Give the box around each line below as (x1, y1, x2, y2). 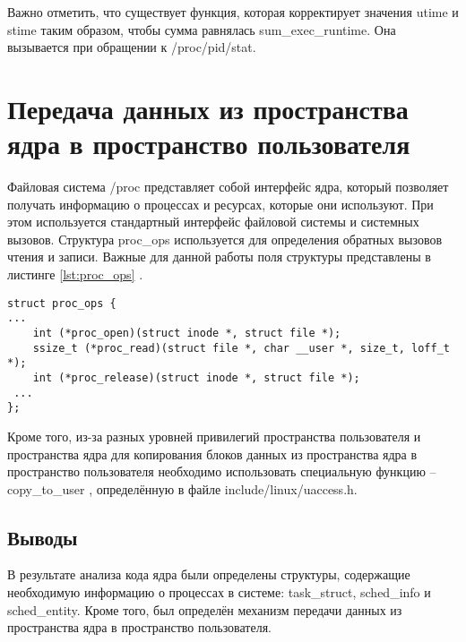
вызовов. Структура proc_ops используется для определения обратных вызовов (7, 229, 443, 248)
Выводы (7, 523, 78, 551)
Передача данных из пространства (7, 90, 409, 126)
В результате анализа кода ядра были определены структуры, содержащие (7, 565, 410, 584)
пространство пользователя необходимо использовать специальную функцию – (7, 462, 436, 481)
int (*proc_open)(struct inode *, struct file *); (32, 326, 341, 339)
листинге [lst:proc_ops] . (7, 265, 143, 284)
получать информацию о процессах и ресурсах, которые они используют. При (7, 194, 434, 213)
